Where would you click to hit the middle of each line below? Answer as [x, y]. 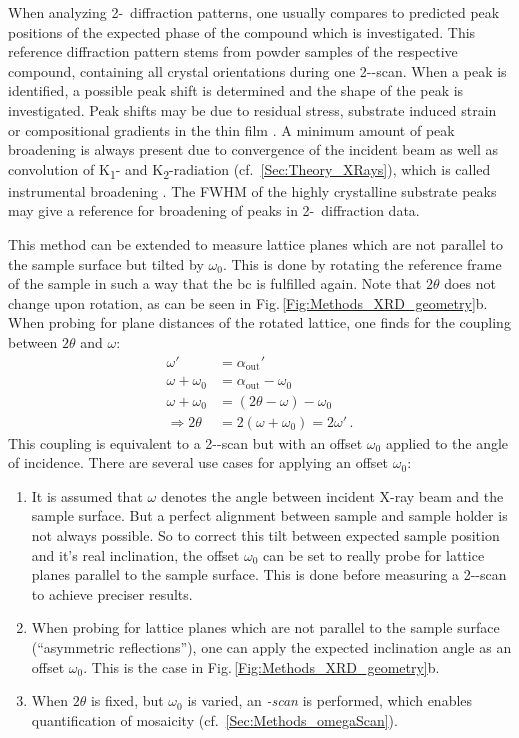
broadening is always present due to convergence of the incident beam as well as [253, 149]
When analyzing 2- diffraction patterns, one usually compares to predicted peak [254, 12]
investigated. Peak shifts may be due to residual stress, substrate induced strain [252, 109]
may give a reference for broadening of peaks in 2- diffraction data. [214, 210]
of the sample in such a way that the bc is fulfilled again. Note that [215, 283]
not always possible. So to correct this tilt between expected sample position [265, 535]
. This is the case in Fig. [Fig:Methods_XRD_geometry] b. [261, 666]
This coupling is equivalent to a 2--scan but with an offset [185, 442]
